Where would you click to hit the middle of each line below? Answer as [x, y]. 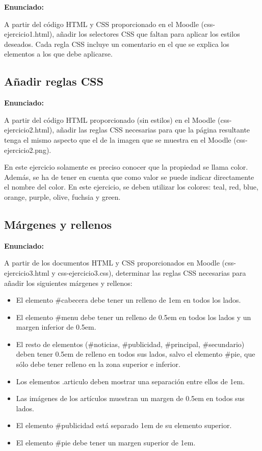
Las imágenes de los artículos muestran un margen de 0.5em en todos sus [130, 398]
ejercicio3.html [27, 272]
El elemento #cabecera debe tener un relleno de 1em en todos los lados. [128, 300]
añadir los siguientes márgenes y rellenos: [68, 283]
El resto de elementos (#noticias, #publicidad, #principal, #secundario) [130, 344]
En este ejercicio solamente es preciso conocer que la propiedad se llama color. [126, 167]
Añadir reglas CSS [54, 81]
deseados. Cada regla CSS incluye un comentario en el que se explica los [117, 44]
